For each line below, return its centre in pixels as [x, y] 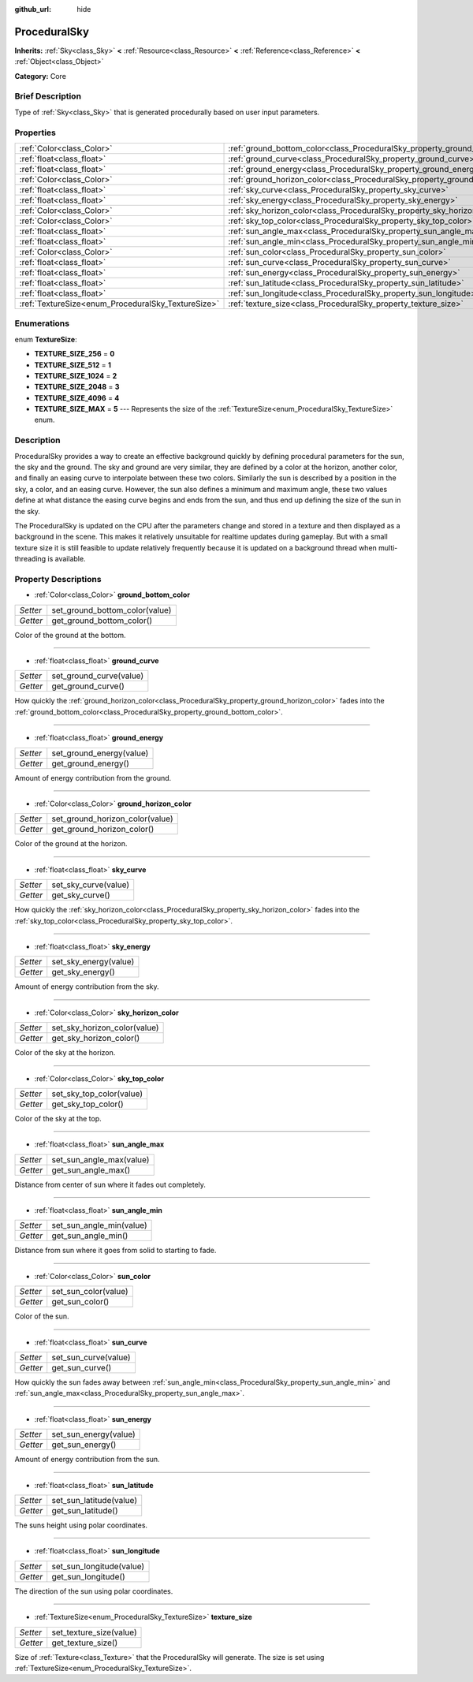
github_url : [33, 9]
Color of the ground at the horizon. [71, 844]
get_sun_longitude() [88, 1576]
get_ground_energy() [91, 763]
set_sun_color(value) [90, 1292]
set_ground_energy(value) [100, 753]
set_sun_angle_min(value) [99, 1225]
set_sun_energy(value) [93, 1434]
